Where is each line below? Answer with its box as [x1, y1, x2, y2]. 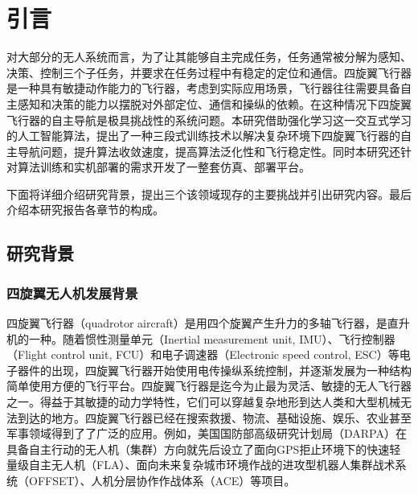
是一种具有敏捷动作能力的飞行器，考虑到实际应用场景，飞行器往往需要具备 [6, 80, 400, 97]
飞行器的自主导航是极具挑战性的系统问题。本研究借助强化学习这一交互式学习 [6, 111, 412, 128]
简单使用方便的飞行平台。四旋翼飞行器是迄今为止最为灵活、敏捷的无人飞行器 [6, 377, 412, 394]
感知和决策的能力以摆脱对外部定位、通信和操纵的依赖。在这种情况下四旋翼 [17, 95, 412, 112]
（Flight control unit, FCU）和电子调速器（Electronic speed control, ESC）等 [6, 346, 400, 363]
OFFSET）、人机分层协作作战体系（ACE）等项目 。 [28, 472, 296, 488]
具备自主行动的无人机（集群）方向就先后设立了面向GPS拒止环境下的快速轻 [6, 440, 401, 457]
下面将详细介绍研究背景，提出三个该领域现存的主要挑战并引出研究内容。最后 [6, 185, 412, 202]
